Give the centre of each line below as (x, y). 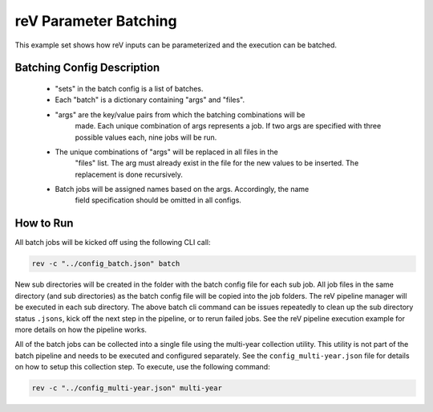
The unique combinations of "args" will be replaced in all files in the (166, 152)
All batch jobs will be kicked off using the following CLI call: (113, 243)
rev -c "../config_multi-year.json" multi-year (127, 388)
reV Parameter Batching (96, 21)
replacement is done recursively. (129, 174)
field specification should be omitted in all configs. (158, 200)
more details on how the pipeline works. (81, 329)
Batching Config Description (87, 68)
